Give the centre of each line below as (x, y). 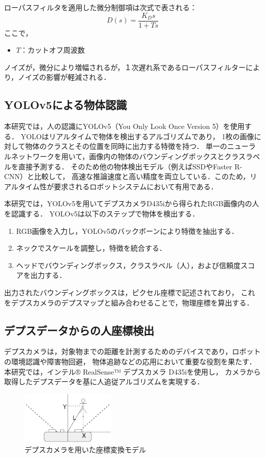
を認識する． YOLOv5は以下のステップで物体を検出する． (102, 213)
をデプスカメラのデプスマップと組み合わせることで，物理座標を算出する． (129, 302)
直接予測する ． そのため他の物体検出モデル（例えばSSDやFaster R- (130, 166)
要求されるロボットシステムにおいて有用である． (136, 186)
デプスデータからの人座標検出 (79, 330)
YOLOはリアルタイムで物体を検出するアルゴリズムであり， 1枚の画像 (137, 136)
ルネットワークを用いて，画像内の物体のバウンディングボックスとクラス (125, 156)
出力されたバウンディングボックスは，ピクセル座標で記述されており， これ (130, 292)
